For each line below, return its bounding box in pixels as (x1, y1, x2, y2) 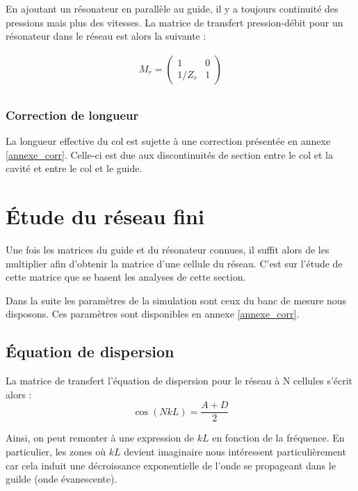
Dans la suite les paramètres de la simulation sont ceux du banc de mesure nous (6, 293, 347, 307)
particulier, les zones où (6, 444, 106, 458)
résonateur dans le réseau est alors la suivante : (6, 29, 206, 43)
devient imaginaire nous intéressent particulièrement (124, 444, 346, 458)
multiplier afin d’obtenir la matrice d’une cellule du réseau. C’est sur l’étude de (6, 256, 343, 270)
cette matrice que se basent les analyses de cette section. (6, 270, 246, 284)
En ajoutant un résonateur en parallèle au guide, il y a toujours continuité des (6, 1, 339, 15)
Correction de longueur (6, 106, 139, 123)
